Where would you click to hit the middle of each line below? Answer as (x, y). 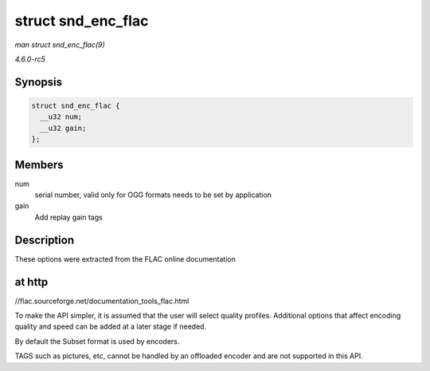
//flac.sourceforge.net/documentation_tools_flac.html (102, 301)
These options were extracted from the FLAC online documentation (125, 259)
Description (45, 240)
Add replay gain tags (68, 217)
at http (31, 282)
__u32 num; (61, 117)
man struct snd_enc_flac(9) (60, 45)
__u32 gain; (63, 128)
